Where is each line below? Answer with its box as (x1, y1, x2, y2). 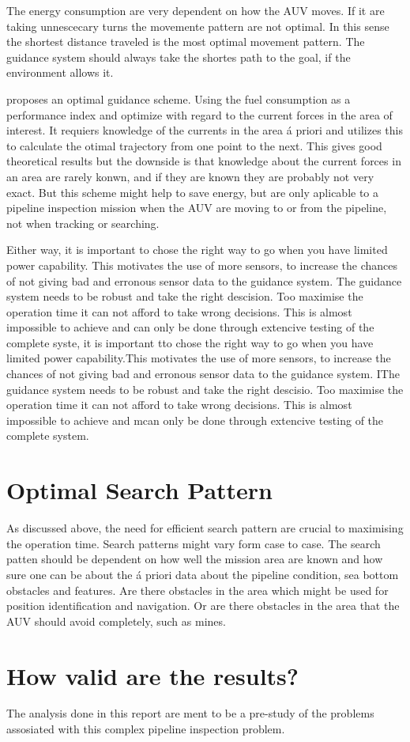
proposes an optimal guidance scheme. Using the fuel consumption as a (6, 90, 351, 107)
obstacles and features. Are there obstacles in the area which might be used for (6, 581, 389, 598)
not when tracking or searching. (6, 214, 160, 231)
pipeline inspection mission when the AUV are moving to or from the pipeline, (6, 199, 387, 216)
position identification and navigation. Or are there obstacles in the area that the (6, 597, 400, 614)
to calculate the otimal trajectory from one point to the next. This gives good (6, 137, 382, 153)
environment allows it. (6, 64, 114, 81)
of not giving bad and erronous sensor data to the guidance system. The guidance (6, 272, 402, 289)
